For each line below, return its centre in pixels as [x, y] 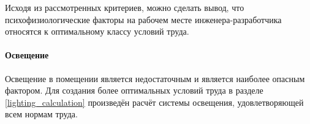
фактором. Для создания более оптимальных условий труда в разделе [134, 90]
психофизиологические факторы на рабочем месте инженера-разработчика [143, 19]
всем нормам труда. [41, 114]
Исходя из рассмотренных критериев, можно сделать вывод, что [125, 7]
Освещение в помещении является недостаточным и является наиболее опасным [155, 78]
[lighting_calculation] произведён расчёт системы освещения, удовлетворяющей [154, 102]
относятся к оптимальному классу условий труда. [97, 31]
